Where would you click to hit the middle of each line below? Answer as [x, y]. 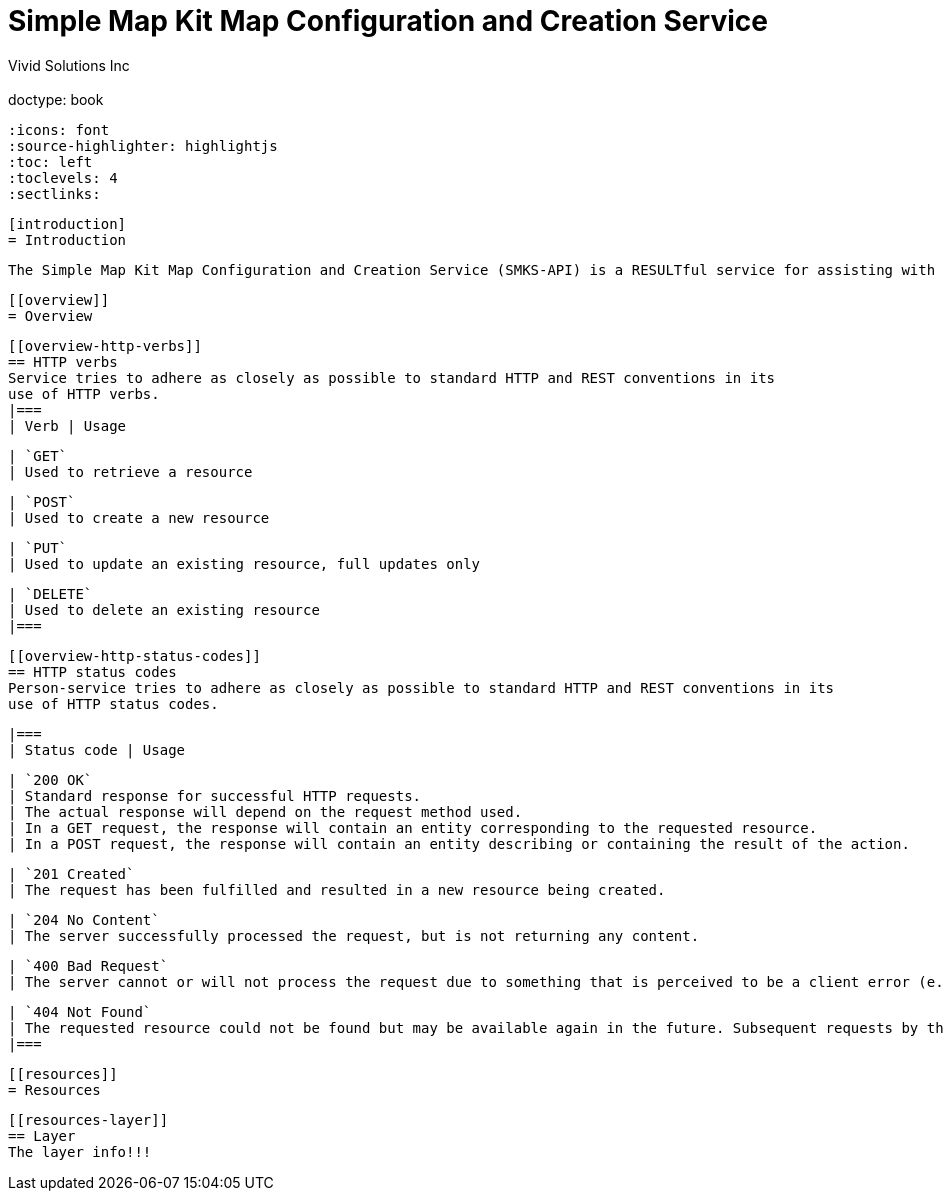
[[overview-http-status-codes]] [134, 655]
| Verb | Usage [67, 425]
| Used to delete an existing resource [164, 609]
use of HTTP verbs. [84, 393]
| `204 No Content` [84, 919]
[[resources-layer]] [88, 1119]
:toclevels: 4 [63, 177]
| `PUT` [38, 547]
